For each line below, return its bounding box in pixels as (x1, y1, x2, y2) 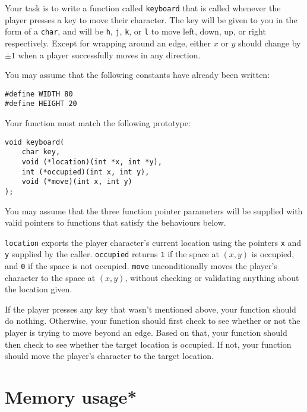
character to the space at (5, 271, 96, 283)
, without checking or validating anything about (125, 271, 299, 283)
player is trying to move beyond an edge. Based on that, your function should (5, 326, 287, 339)
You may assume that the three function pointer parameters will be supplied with (5, 204, 303, 217)
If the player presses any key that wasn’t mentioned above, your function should (5, 302, 296, 315)
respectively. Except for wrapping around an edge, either (5, 36, 211, 49)
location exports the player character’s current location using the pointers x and (5, 236, 302, 248)
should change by (238, 36, 301, 49)
